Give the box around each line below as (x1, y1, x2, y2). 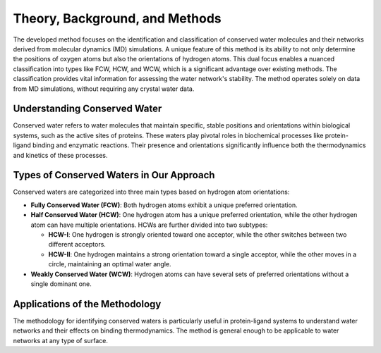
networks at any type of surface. (13, 336, 109, 345)
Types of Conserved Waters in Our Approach (13, 169, 215, 181)
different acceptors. (48, 240, 106, 249)
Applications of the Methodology (13, 298, 162, 310)
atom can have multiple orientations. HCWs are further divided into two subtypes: (30, 221, 268, 229)
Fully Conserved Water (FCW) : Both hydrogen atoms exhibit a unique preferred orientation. (30, 201, 298, 209)
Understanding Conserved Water (13, 103, 162, 115)
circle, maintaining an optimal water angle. (48, 260, 171, 268)
